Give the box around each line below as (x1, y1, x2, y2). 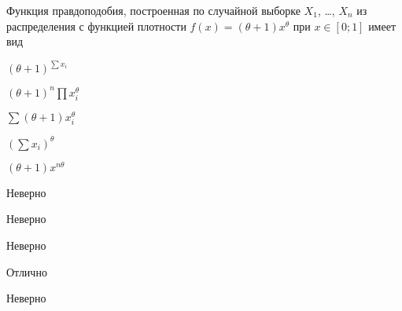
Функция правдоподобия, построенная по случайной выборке (6, 2, 301, 18)
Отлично (6, 263, 47, 280)
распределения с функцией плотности (6, 17, 186, 34)
